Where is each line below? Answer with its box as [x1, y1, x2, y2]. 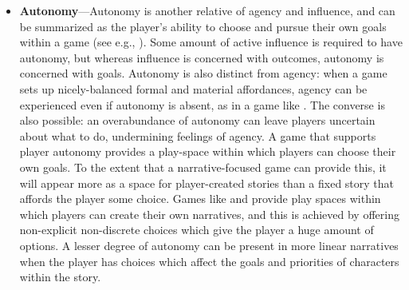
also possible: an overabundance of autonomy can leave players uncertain [19, 112, 376, 129]
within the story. [19, 268, 101, 285]
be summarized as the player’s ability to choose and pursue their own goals [19, 18, 387, 34]
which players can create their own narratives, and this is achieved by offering [19, 205, 399, 222]
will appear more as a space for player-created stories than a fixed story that [19, 174, 395, 191]
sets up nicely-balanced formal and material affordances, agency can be [19, 80, 368, 97]
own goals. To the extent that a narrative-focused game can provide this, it [19, 158, 387, 175]
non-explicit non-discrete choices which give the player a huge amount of [19, 221, 374, 238]
